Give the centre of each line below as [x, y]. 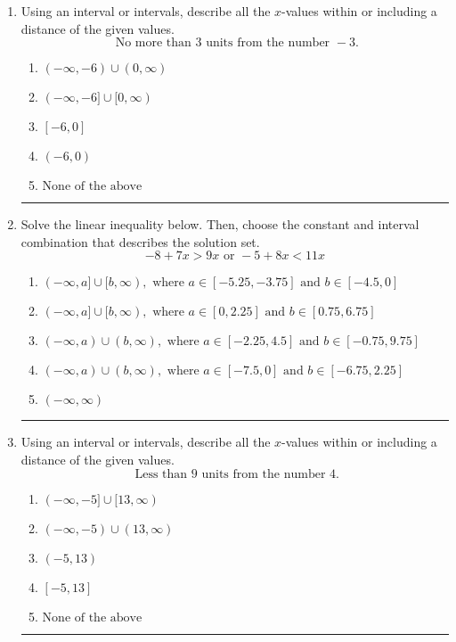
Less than [161, 474]
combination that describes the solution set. [140, 241]
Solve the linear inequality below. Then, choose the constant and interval [220, 224]
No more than [153, 43]
